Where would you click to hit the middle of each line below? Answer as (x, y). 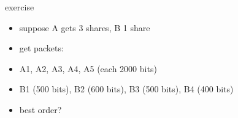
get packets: (41, 48)
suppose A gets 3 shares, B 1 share (85, 27)
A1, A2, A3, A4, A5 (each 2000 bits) (88, 68)
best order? (40, 109)
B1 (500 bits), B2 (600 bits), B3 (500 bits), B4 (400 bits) (126, 89)
